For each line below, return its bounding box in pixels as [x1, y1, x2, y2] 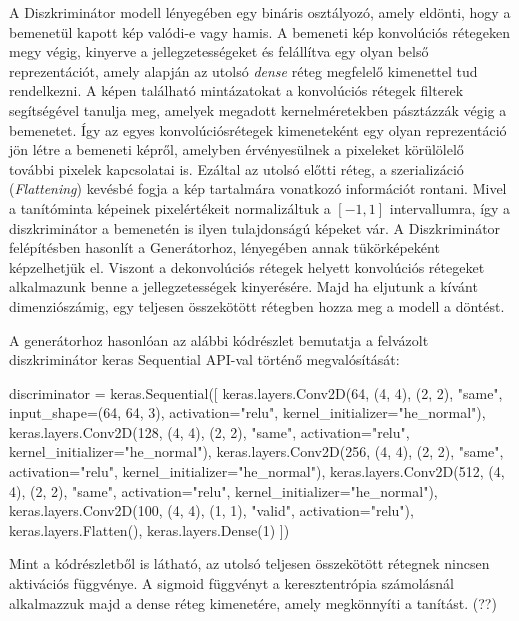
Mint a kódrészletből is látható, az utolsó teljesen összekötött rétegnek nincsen [9, 553, 490, 574]
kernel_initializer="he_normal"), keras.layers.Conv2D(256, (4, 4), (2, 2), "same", [9, 441, 504, 462]
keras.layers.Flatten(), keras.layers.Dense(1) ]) [9, 519, 290, 540]
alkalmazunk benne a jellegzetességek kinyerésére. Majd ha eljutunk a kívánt [9, 276, 478, 297]
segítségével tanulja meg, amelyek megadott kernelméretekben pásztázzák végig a [9, 99, 507, 120]
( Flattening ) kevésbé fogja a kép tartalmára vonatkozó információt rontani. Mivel [9, 178, 507, 199]
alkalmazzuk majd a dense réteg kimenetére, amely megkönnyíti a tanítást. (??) [9, 592, 497, 613]
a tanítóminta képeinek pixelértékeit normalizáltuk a [9, 197, 331, 218]
